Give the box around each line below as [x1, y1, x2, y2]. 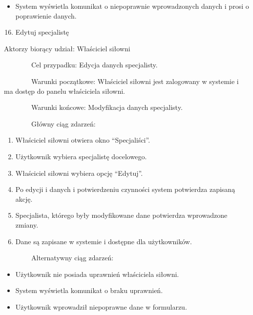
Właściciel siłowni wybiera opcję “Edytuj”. [15, 168, 143, 178]
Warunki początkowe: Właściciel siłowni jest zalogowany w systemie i [31, 76, 239, 86]
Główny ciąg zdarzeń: [31, 118, 96, 128]
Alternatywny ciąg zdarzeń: [31, 252, 114, 263]
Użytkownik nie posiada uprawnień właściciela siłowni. [15, 269, 179, 279]
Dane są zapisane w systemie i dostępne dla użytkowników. [15, 236, 192, 246]
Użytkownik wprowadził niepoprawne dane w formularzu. [15, 301, 187, 312]
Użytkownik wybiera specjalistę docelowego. [15, 151, 147, 161]
